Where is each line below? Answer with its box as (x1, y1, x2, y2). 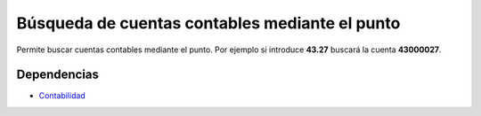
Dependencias (16, 67, 100, 82)
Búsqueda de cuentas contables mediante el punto (16, 13, 401, 33)
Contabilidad (38, 90, 86, 101)
